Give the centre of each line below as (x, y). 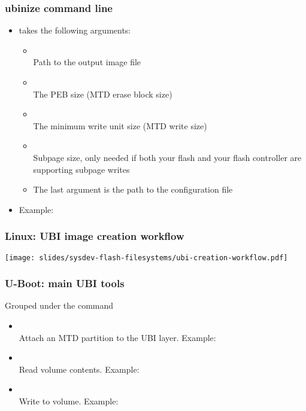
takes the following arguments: (75, 30)
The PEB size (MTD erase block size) (103, 94)
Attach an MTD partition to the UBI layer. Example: (117, 337)
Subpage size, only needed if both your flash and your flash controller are (167, 157)
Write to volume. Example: (69, 401)
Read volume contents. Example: (79, 369)
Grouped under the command (59, 305)
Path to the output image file (87, 62)
